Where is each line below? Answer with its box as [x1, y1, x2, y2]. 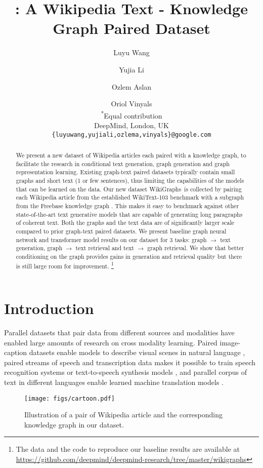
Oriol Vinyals [111, 98, 152, 109]
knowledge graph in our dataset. [24, 419, 124, 430]
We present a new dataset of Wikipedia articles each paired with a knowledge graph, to [16, 150, 246, 159]
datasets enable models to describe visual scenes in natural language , [29, 347, 245, 358]
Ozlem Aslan [111, 81, 152, 92]
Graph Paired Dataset [53, 18, 210, 38]
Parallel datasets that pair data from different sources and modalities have [4, 327, 235, 338]
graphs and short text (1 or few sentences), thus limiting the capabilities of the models [16, 176, 244, 184]
